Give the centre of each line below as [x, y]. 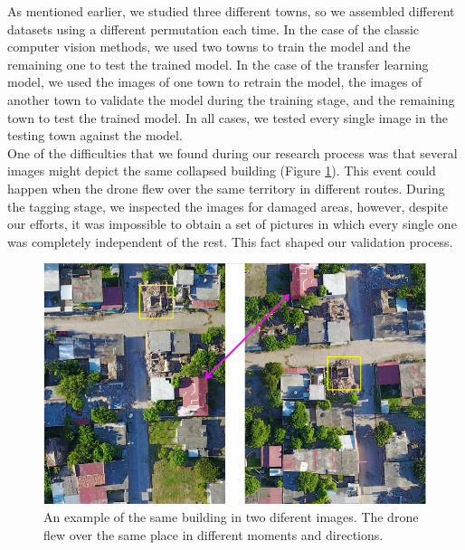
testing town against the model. [95, 135]
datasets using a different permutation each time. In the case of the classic [214, 28]
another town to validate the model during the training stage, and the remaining [231, 99]
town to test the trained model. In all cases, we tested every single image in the [228, 117]
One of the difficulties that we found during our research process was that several [232, 152]
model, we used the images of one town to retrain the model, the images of [215, 82]
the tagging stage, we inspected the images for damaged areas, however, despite [228, 206]
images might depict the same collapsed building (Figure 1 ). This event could [222, 171]
